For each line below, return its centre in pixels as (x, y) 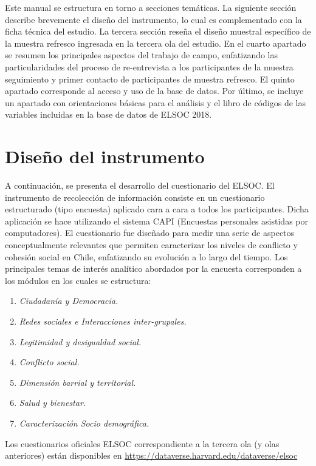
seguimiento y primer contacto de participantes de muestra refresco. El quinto (150, 79)
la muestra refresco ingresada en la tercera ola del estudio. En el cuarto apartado (156, 43)
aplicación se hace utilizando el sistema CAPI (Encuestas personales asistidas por (156, 221)
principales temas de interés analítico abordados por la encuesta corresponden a (153, 268)
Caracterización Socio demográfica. (84, 423)
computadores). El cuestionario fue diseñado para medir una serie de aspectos (150, 233)
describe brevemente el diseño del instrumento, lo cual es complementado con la (153, 19)
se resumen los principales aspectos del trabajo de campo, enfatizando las (142, 55)
